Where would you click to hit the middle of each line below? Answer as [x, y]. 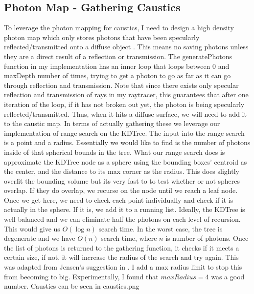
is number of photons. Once [207, 238]
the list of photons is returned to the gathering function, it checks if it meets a [122, 247]
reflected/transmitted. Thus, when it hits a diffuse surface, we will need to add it [125, 114]
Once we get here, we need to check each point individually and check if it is [119, 199]
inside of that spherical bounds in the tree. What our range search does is [115, 152]
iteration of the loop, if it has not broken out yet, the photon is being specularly [124, 104]
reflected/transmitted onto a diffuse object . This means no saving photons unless [126, 47]
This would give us [32, 228]
